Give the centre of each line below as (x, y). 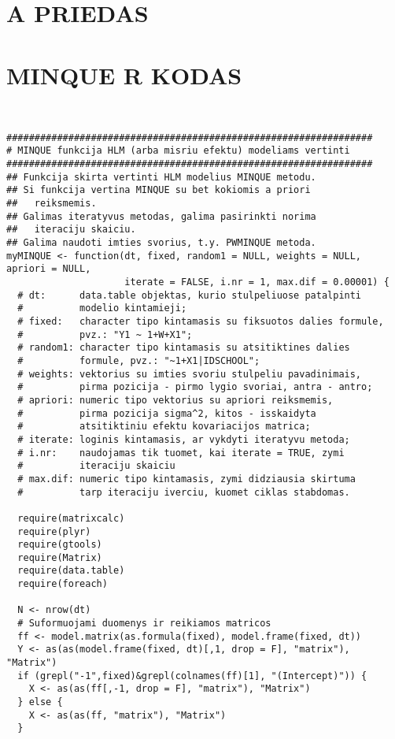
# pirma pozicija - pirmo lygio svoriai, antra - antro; (195, 387)
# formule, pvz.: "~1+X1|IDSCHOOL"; (139, 360)
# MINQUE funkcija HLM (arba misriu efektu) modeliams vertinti (178, 151)
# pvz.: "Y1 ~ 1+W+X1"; (105, 334)
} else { (40, 702)
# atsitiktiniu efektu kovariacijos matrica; (164, 427)
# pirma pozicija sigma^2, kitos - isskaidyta (167, 413)
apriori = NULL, (49, 269)
